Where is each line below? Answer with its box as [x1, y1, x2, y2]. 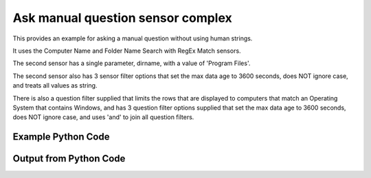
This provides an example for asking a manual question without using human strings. [12, 34, 253, 42]
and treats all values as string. [12, 81, 98, 90]
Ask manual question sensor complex [12, 10, 233, 25]
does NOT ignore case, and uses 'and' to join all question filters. [12, 113, 194, 121]
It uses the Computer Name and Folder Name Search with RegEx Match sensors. [12, 47, 241, 55]
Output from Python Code [12, 153, 126, 164]
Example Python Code [12, 131, 110, 143]
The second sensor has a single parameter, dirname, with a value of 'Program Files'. [12, 59, 251, 68]
